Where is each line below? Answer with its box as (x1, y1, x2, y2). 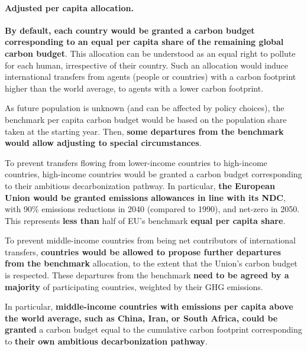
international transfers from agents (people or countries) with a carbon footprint (5, 70, 296, 83)
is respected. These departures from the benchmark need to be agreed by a (5, 269, 289, 281)
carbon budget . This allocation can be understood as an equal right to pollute (5, 47, 296, 59)
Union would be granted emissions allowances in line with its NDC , (5, 191, 286, 203)
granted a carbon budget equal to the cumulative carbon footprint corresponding (5, 323, 302, 336)
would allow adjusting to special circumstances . (5, 136, 202, 149)
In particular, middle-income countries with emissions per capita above (5, 300, 293, 313)
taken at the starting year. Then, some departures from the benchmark (5, 125, 284, 137)
